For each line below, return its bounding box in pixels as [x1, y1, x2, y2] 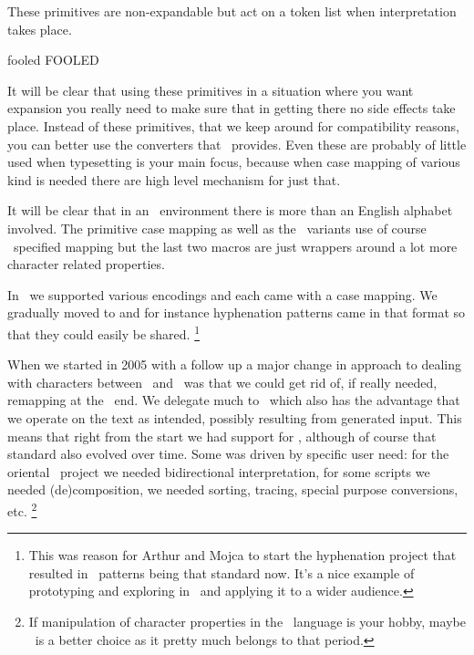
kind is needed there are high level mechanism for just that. [7, 170, 341, 189]
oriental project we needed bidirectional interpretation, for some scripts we [7, 462, 430, 481]
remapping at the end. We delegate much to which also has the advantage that [7, 390, 460, 410]
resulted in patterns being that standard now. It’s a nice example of [28, 563, 415, 582]
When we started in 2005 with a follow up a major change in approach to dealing [7, 355, 461, 374]
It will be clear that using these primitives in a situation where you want [7, 80, 414, 99]
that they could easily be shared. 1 [7, 321, 200, 343]
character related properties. [7, 255, 165, 274]
